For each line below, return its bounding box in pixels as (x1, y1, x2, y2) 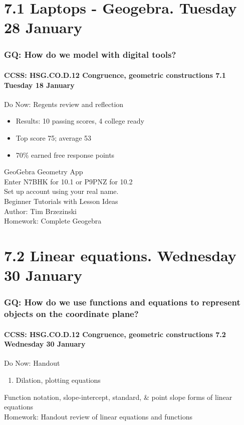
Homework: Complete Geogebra (4, 216, 102, 226)
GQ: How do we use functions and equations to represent (4, 296, 240, 308)
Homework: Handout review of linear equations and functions (4, 411, 192, 421)
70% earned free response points (16, 149, 115, 160)
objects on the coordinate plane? (4, 307, 139, 320)
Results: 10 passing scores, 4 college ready (16, 116, 144, 126)
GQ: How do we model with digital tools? (4, 48, 176, 61)
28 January (4, 17, 83, 38)
